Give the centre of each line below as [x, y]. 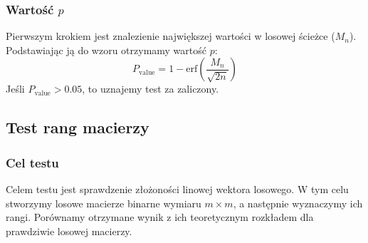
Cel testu [32, 162]
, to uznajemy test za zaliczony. [151, 89]
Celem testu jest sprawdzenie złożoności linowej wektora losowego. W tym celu [177, 189]
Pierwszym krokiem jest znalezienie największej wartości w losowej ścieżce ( [170, 36]
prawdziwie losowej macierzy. [69, 231]
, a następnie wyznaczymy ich [298, 203]
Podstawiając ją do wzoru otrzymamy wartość [106, 50]
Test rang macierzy [78, 127]
